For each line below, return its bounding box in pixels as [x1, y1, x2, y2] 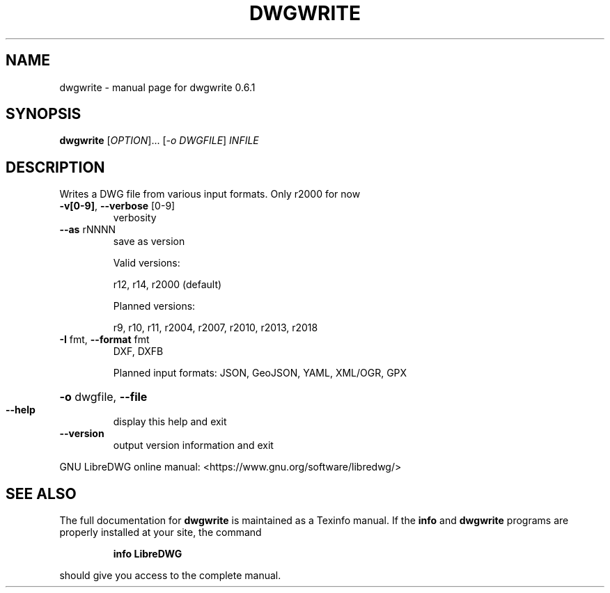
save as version [113, 235, 185, 248]
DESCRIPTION [6, 158, 105, 176]
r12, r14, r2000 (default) [113, 278, 222, 291]
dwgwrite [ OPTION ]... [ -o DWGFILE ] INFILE [59, 134, 259, 147]
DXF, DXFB [113, 345, 164, 358]
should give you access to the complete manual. [59, 569, 281, 582]
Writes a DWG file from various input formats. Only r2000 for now [59, 188, 361, 200]
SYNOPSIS [6, 105, 81, 123]
